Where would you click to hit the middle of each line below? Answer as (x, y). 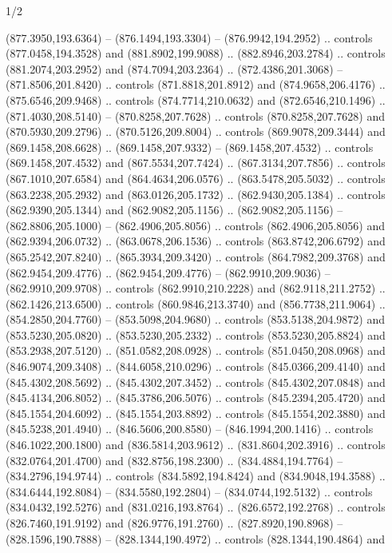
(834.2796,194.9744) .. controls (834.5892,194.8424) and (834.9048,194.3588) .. (196, 476)
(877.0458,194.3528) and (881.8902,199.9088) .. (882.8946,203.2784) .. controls (196, 53)
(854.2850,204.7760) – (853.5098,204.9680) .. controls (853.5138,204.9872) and (195, 319)
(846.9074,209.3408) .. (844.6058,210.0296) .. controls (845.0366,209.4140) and (196, 366)
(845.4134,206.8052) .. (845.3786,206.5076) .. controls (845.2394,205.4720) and (196, 398)
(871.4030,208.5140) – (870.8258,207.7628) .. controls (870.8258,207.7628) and (195, 115)
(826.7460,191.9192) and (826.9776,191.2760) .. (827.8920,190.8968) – (174, 523)
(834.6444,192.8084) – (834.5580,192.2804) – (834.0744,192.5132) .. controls (189, 491)
